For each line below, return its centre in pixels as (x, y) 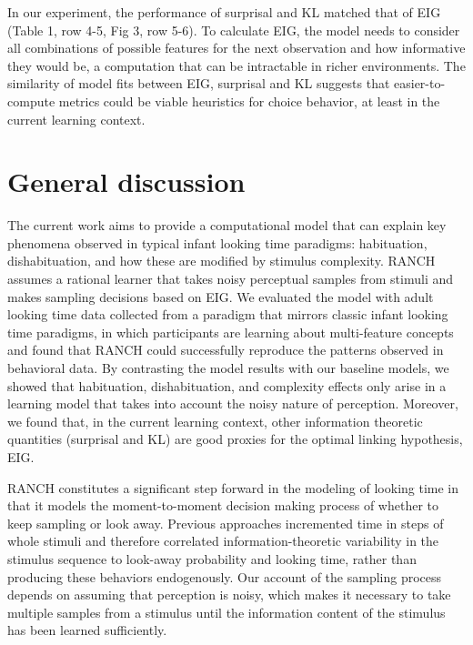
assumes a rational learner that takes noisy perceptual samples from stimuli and (231, 279)
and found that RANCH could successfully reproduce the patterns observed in (226, 350)
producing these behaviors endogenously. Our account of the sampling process (225, 576)
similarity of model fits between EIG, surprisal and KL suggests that (199, 83)
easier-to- (420, 83)
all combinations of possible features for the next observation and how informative (236, 48)
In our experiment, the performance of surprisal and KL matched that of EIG (224, 12)
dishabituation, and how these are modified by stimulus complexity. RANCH (221, 261)
